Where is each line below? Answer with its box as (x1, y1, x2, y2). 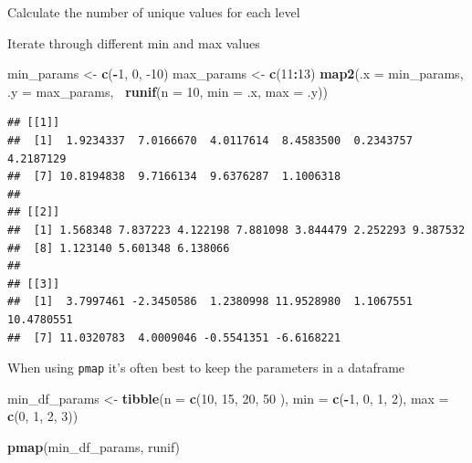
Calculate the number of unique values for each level (7, 3, 300, 21)
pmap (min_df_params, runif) (7, 437, 181, 456)
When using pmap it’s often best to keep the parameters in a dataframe (7, 358, 405, 377)
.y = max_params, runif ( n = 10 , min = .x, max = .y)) (7, 81, 328, 100)
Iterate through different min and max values (7, 33, 260, 52)
